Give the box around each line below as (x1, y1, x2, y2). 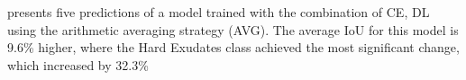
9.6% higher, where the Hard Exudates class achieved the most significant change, (7, 38, 460, 57)
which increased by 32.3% (7, 55, 149, 74)
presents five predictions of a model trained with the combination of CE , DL (7, 3, 430, 21)
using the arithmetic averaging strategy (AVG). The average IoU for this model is (7, 20, 459, 39)
